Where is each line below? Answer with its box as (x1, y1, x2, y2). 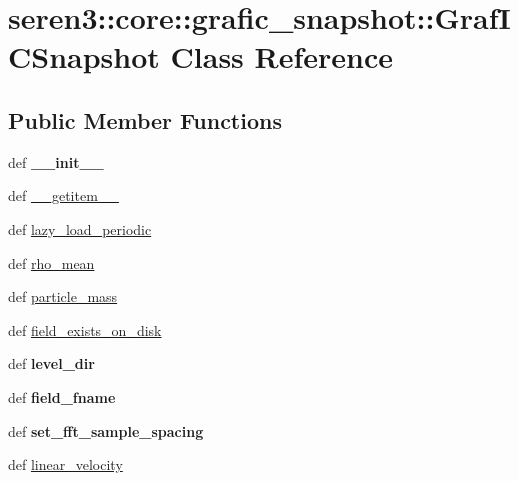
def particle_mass (8, 286, 118, 307)
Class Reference (170, 36, 394, 77)
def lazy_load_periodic (8, 218, 152, 239)
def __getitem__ (8, 185, 119, 206)
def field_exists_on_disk (8, 319, 162, 340)
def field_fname (8, 386, 116, 407)
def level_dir (8, 353, 95, 374)
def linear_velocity (8, 454, 123, 475)
